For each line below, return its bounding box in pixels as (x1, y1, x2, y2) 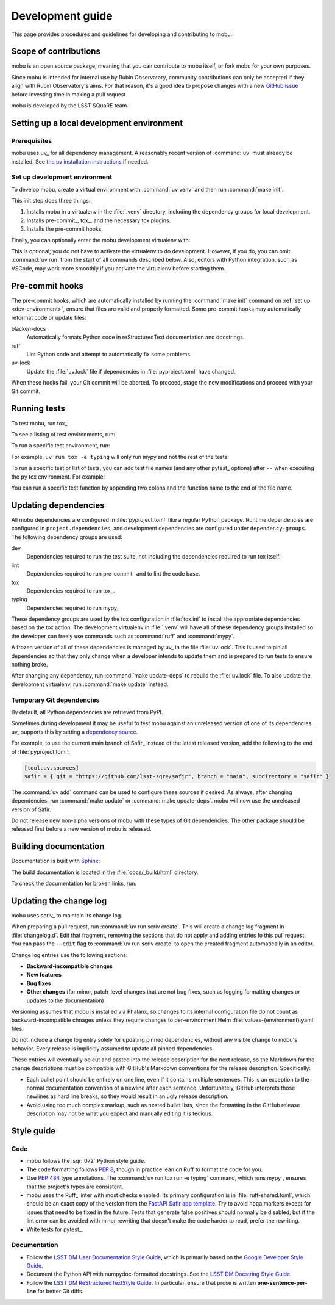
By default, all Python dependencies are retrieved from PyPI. (11, 708, 163, 715)
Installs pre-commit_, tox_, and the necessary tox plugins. (26, 217, 171, 224)
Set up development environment (11, 173, 113, 181)
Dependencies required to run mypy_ (26, 604, 119, 612)
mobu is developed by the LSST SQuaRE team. (11, 102, 129, 109)
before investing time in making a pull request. (11, 90, 127, 98)
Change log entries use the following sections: (11, 951, 128, 958)
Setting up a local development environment (11, 118, 183, 128)
